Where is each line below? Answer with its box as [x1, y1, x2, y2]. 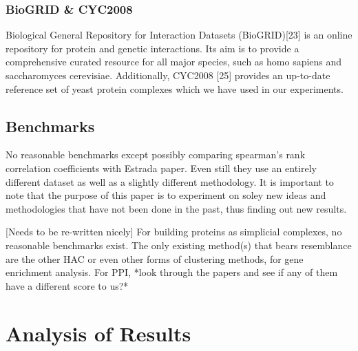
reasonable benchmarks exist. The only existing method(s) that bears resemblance [6, 237, 352, 252]
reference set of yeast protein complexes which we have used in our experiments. [6, 81, 344, 96]
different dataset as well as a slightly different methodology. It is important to [6, 174, 334, 189]
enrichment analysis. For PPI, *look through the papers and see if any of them [6, 265, 338, 279]
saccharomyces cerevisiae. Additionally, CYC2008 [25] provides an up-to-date [6, 68, 330, 82]
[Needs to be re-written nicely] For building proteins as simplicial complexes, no [6, 224, 342, 239]
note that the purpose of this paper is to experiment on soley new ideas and [6, 188, 326, 202]
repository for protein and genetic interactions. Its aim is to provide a [6, 41, 299, 55]
